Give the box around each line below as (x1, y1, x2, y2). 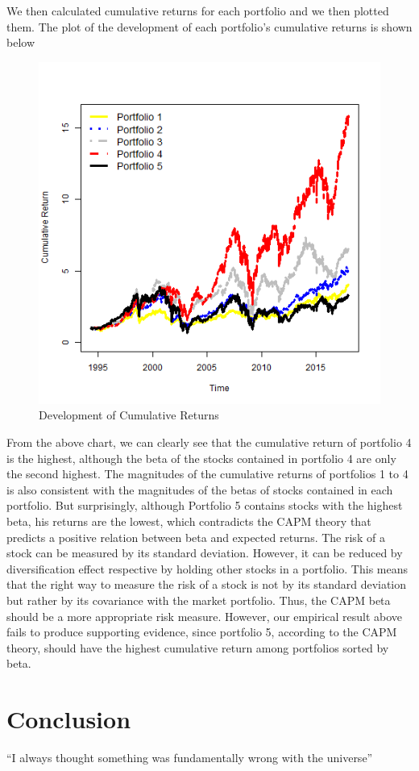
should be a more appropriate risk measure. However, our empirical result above (6, 607, 403, 624)
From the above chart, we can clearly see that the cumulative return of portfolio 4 (6, 433, 412, 450)
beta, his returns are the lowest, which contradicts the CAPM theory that (6, 512, 371, 529)
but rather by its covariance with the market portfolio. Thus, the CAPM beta (6, 591, 391, 608)
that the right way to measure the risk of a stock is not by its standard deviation (6, 576, 407, 593)
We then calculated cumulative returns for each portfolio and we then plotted (6, 2, 389, 19)
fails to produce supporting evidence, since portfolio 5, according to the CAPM (6, 623, 397, 640)
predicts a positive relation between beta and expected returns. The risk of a (6, 528, 385, 545)
